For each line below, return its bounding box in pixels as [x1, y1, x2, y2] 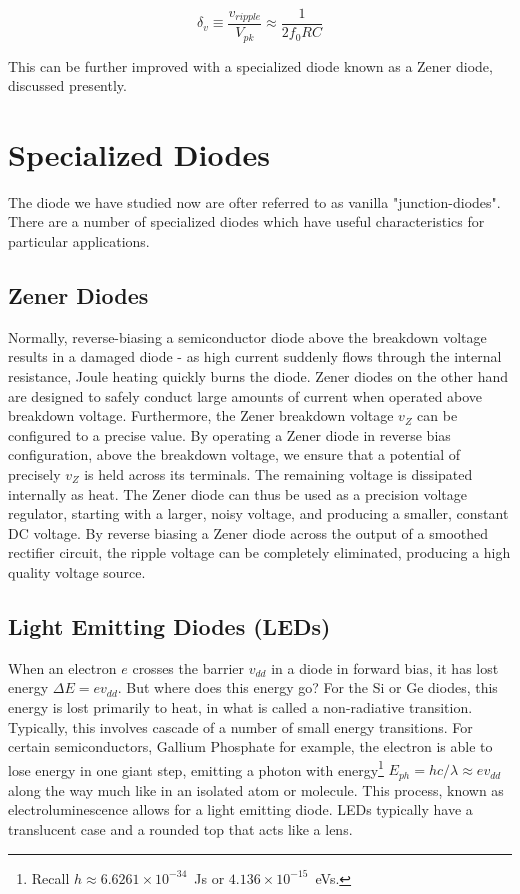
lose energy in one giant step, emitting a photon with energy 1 [8, 756, 384, 780]
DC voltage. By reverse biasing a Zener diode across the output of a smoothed [8, 522, 489, 543]
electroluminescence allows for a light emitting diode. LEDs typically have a [8, 799, 473, 820]
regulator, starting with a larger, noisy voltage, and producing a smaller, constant [8, 503, 509, 524]
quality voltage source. [8, 561, 146, 582]
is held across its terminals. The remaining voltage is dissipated [84, 463, 473, 484]
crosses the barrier [132, 657, 245, 678]
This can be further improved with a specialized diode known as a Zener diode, [8, 55, 493, 76]
